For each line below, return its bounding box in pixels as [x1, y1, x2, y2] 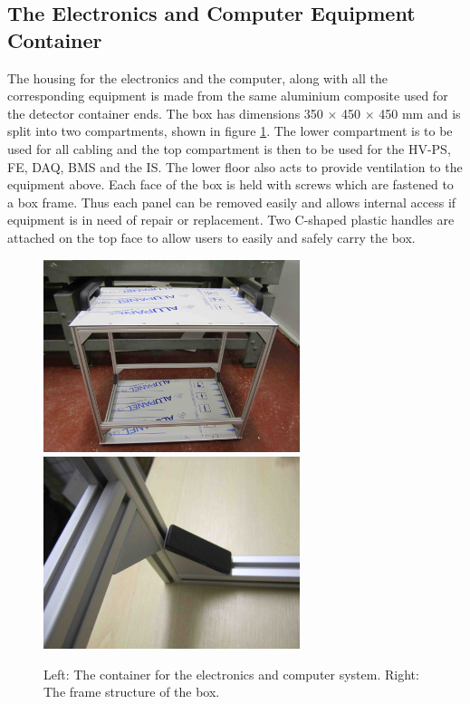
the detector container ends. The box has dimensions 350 [7, 103, 323, 122]
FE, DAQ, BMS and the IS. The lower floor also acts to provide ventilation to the [7, 157, 463, 176]
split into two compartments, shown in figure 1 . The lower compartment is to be [7, 121, 453, 140]
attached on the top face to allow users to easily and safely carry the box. [7, 227, 416, 246]
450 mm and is [379, 103, 461, 122]
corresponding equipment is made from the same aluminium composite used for [7, 86, 448, 105]
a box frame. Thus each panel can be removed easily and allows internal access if [7, 192, 456, 211]
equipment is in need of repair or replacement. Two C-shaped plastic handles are [7, 210, 455, 229]
